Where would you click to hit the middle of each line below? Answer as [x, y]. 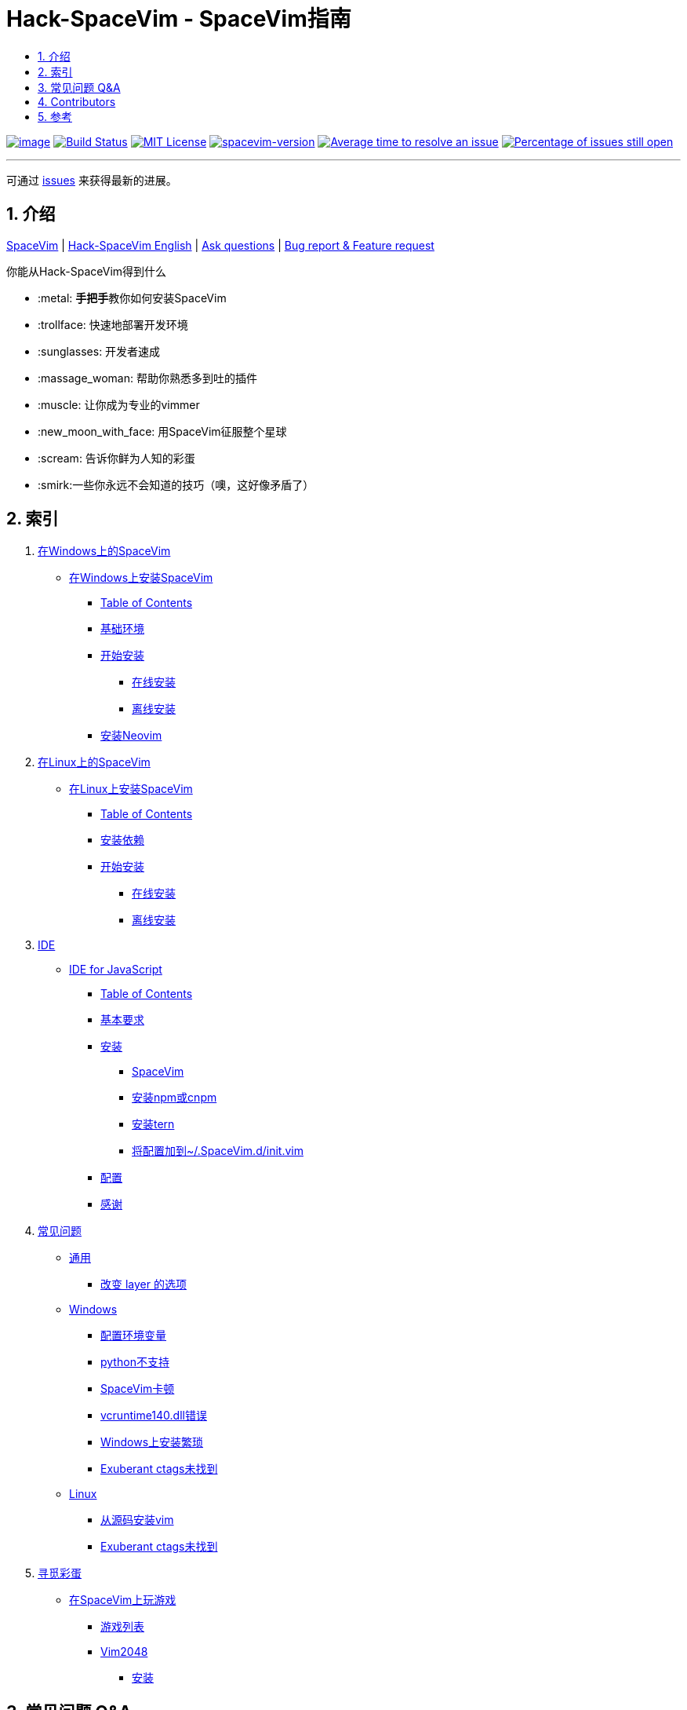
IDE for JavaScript [116, 970]
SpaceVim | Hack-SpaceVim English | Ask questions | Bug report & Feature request [220, 245]
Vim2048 [124, 1652]
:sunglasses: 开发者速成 [99, 351]
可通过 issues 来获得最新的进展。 [92, 180]
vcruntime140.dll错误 [154, 1416]
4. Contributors [77, 101]
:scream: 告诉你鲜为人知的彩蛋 [116, 458]
